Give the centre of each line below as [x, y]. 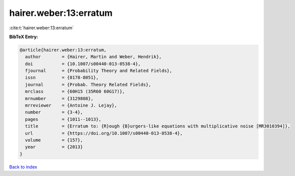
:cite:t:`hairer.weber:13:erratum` [42, 28]
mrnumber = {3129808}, [59, 98]
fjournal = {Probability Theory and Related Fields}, [99, 71]
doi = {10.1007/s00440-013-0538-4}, [83, 64]
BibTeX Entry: [24, 37]
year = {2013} [54, 147]
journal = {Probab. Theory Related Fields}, [88, 85]
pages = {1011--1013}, [63, 119]
